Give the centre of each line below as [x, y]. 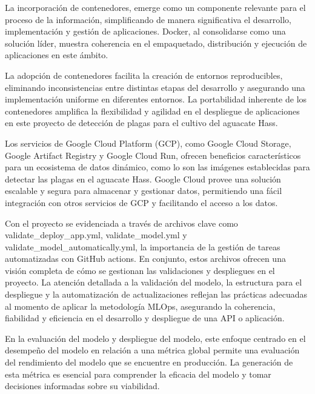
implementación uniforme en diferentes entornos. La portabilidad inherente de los [156, 99]
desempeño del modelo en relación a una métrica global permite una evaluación [152, 350]
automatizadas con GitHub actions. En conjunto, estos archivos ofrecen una [145, 259]
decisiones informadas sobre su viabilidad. [82, 386]
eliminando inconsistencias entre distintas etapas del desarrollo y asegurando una [155, 87]
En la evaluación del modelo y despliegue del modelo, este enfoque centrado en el [155, 338]
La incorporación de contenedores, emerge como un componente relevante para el [155, 7]
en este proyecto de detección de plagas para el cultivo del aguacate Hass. [141, 123]
